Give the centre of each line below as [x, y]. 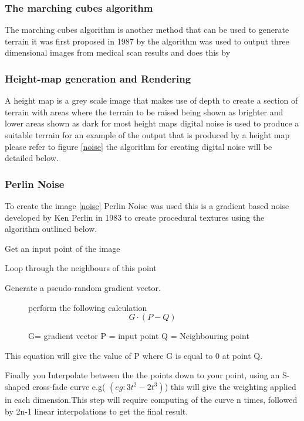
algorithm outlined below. [51, 229]
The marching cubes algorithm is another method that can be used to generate [147, 30]
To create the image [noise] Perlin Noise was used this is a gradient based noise [147, 206]
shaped [17, 386]
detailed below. [32, 158]
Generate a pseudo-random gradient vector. [83, 287]
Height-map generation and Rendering [98, 78]
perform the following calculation [88, 307]
